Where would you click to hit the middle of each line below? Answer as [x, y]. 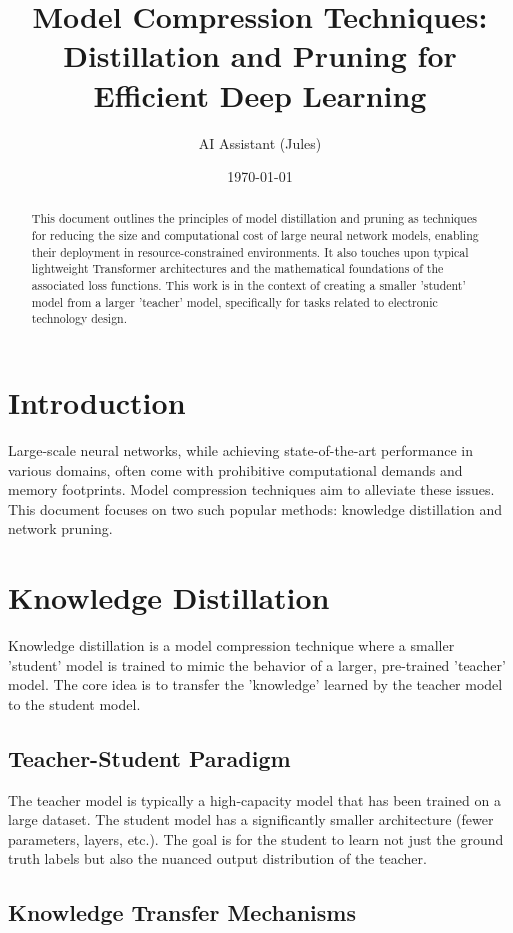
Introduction [97, 402]
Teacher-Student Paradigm [149, 757]
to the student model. [74, 703]
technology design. [79, 318]
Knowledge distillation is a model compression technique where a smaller [231, 645]
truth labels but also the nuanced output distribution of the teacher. [217, 858]
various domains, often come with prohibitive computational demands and [235, 469]
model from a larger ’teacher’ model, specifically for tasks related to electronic [234, 301]
